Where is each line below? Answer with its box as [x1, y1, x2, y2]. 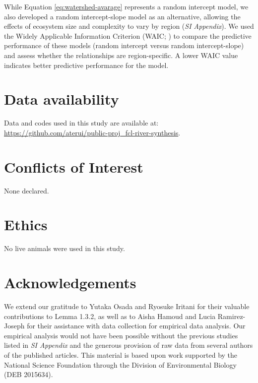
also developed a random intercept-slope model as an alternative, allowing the [4, 11, 241, 21]
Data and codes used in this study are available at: [4, 118, 159, 128]
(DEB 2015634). [4, 369, 53, 380]
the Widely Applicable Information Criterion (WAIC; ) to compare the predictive [4, 30, 252, 41]
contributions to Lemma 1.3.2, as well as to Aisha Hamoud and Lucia [4, 311, 216, 321]
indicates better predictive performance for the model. [4, 60, 169, 70]
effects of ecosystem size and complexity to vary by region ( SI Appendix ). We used [4, 21, 254, 31]
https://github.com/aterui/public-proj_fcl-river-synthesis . [4, 127, 181, 137]
